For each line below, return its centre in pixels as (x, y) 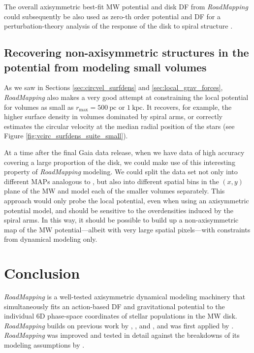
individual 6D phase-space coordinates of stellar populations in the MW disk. (121, 316)
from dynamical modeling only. (51, 239)
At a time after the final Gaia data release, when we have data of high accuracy (124, 152)
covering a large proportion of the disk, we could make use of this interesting (120, 162)
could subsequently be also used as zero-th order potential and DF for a (112, 16)
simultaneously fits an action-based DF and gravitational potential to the (114, 306)
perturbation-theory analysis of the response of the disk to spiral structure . (118, 26)
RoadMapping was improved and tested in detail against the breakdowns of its (122, 335)
